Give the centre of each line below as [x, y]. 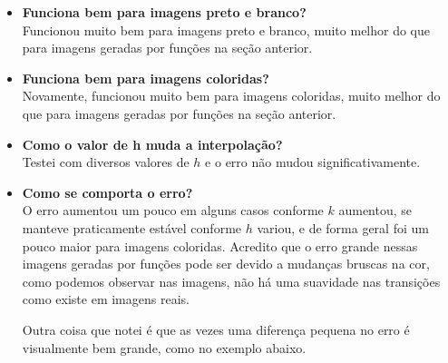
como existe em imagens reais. [106, 299]
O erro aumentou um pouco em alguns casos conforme [173, 210]
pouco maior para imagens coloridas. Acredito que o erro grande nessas [220, 245]
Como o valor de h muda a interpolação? [152, 144]
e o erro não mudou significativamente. [313, 162]
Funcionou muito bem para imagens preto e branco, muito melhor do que [226, 29]
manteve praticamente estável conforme [132, 227]
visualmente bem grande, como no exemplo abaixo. [164, 347]
